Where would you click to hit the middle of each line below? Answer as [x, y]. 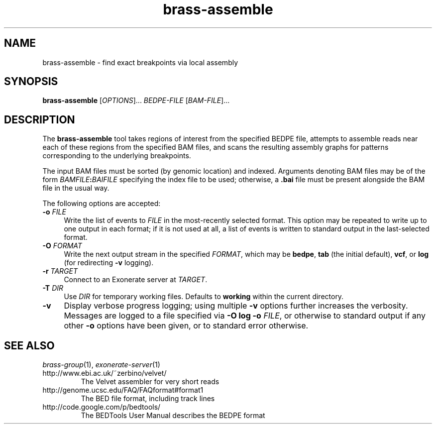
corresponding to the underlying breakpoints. [117, 156]
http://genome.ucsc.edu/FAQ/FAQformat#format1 [123, 390]
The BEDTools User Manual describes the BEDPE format [173, 416]
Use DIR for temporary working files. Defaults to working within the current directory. [204, 297]
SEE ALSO [29, 345]
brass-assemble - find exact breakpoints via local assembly [140, 62]
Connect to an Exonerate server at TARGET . [136, 280]
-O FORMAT [62, 246]
